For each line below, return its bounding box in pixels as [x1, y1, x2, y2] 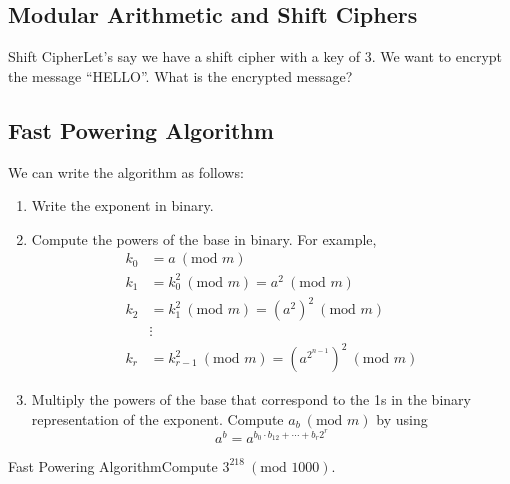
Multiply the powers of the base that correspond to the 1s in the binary [31, 389, 471, 410]
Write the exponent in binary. [31, 195, 214, 216]
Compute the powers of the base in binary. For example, [31, 228, 377, 249]
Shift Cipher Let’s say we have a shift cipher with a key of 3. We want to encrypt [8, 46, 503, 67]
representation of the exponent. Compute [31, 408, 284, 429]
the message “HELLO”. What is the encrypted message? [8, 65, 353, 86]
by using [376, 408, 428, 429]
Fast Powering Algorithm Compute [8, 455, 218, 476]
